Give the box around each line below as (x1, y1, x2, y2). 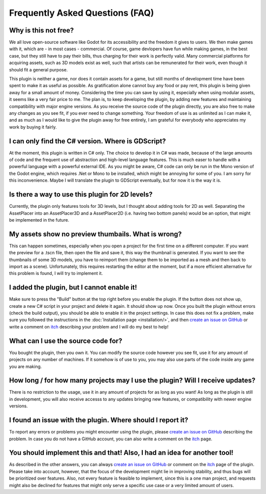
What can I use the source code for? (9, 336, 123, 345)
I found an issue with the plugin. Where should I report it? (9, 416, 188, 425)
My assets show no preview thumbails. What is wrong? (9, 230, 182, 238)
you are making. (9, 363, 42, 369)
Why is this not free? (9, 26, 74, 34)
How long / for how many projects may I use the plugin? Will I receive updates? (9, 376, 256, 385)
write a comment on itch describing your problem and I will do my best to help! (9, 324, 169, 329)
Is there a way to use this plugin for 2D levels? (9, 190, 153, 199)
